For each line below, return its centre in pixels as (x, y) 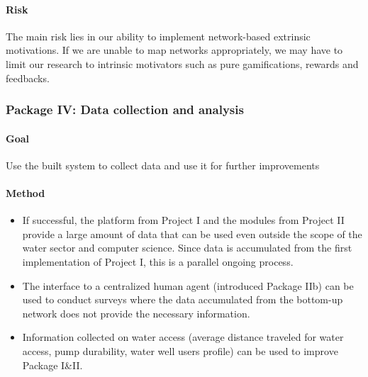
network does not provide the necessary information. (136, 313)
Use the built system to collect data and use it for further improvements (163, 165)
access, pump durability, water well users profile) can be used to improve (180, 350)
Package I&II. (52, 365)
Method (26, 193)
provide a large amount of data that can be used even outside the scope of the (192, 233)
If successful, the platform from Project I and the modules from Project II (183, 220)
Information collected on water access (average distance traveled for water (183, 337)
